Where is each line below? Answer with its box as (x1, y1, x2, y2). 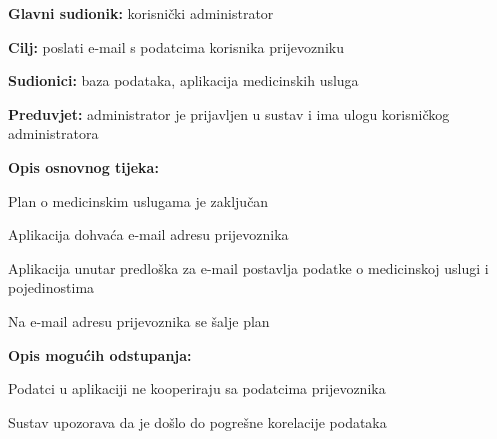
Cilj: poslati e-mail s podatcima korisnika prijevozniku (8, 36, 344, 57)
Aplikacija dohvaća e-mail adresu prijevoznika (8, 224, 289, 245)
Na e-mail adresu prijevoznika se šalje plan (8, 310, 270, 331)
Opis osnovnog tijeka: (8, 156, 159, 177)
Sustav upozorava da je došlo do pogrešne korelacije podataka (8, 411, 387, 432)
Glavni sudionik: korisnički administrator (8, 3, 274, 23)
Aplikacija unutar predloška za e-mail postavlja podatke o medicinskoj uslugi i (8, 257, 489, 278)
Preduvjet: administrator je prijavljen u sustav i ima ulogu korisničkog (8, 103, 450, 124)
